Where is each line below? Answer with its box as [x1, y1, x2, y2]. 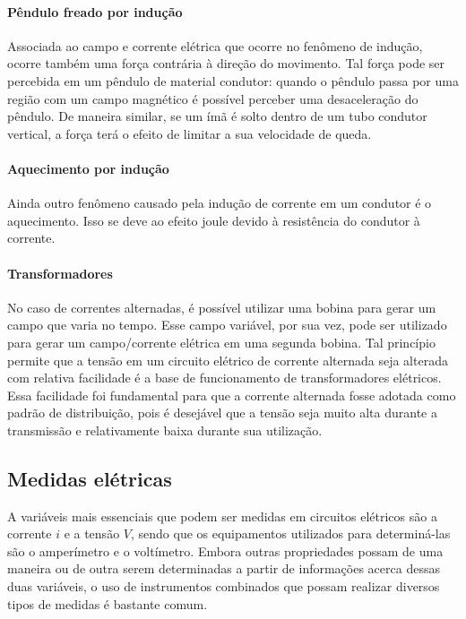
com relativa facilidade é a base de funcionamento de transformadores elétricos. [7, 368, 442, 387]
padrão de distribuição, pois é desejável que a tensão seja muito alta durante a [7, 403, 437, 422]
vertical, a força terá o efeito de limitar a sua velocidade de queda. [7, 124, 372, 142]
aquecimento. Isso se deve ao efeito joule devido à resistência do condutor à [7, 211, 420, 229]
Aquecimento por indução [7, 159, 169, 177]
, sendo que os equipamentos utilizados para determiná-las [130, 524, 451, 543]
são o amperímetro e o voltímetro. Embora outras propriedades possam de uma [7, 541, 444, 560]
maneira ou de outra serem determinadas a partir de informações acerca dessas [7, 559, 440, 578]
